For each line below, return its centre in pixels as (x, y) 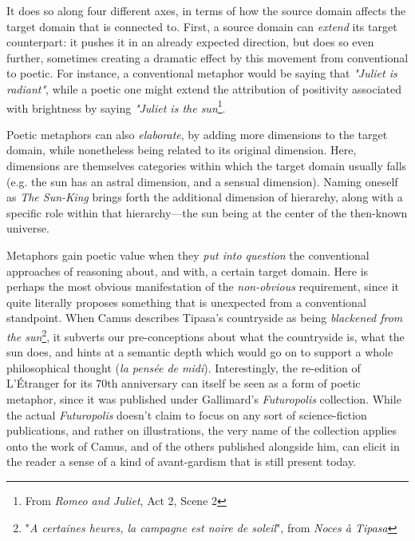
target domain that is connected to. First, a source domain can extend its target (202, 26)
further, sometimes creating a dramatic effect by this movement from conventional (207, 57)
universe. (28, 228)
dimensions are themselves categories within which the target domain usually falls (207, 165)
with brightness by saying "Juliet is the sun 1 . (116, 106)
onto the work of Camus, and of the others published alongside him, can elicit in (203, 446)
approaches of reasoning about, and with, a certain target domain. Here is (188, 270)
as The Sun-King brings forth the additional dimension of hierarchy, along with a (205, 197)
